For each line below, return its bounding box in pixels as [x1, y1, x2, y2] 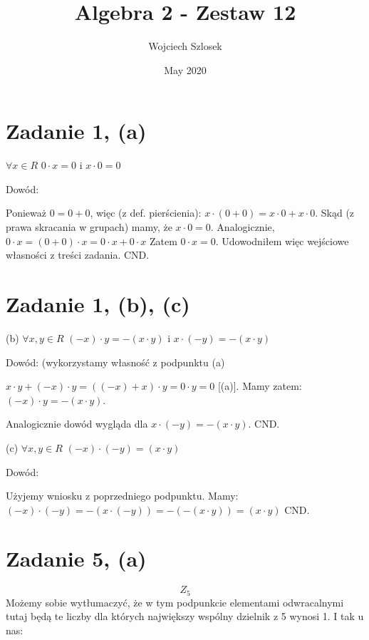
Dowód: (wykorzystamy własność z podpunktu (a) [6, 354, 225, 369]
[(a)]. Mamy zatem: [217, 378, 302, 393]
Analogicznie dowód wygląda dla [6, 416, 148, 431]
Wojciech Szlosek [148, 38, 222, 53]
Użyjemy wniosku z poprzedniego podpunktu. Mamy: [6, 488, 239, 503]
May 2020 [164, 62, 207, 77]
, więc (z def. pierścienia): [90, 205, 202, 220]
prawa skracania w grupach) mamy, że [6, 220, 172, 234]
